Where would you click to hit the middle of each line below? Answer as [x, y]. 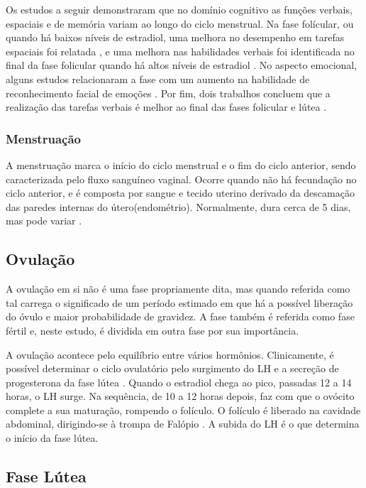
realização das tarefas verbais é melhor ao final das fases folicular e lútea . [166, 107]
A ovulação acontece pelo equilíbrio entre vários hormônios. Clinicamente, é [170, 354]
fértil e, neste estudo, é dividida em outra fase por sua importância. [152, 330]
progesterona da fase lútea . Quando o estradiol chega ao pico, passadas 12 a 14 [179, 382]
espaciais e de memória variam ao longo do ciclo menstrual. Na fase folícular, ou [180, 23]
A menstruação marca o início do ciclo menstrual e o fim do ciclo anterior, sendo [181, 164]
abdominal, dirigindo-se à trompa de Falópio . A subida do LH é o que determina [183, 424]
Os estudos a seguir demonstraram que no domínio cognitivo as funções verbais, [179, 9]
